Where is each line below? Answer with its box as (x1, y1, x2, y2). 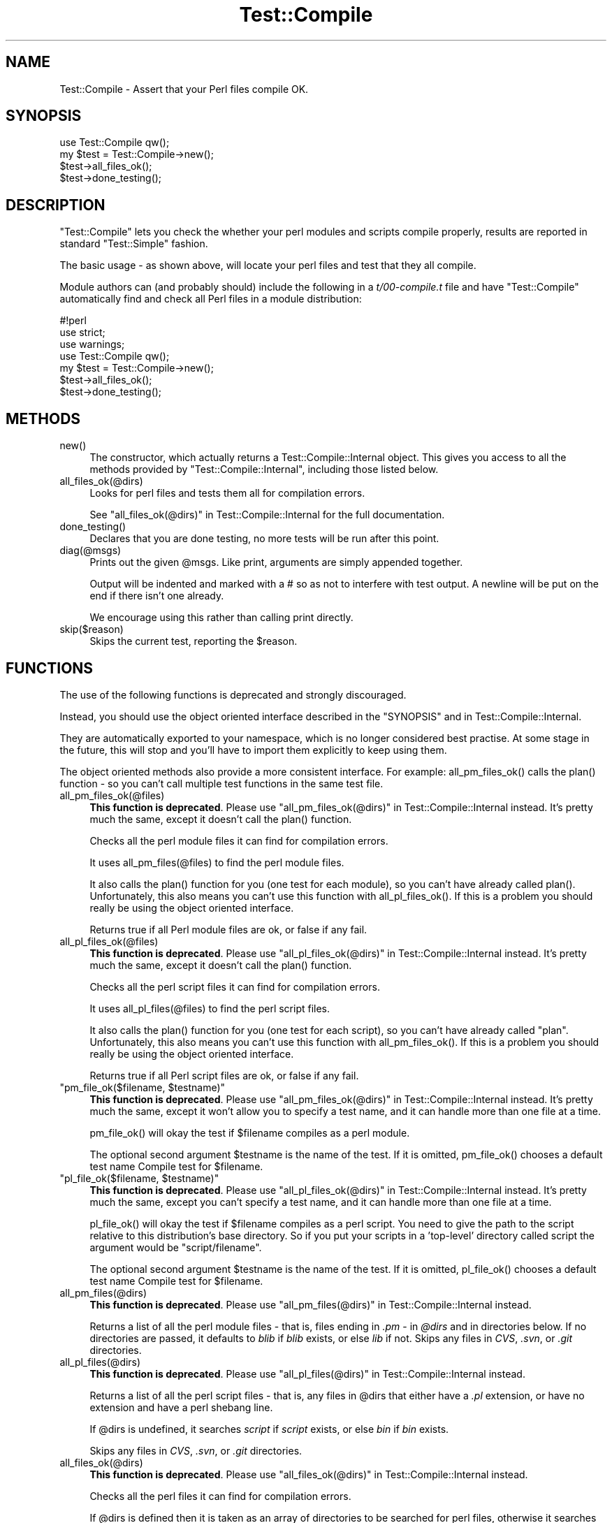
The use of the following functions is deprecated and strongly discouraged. (59, 688, 407, 701)
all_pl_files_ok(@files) (59, 935, 159, 947)
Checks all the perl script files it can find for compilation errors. (89, 980, 380, 993)
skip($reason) (59, 623, 124, 636)
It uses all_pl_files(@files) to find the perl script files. (89, 1002, 330, 1014)
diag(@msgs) (59, 544, 122, 557)
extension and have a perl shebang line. (89, 1401, 273, 1413)
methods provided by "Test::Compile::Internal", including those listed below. (89, 463, 439, 476)
